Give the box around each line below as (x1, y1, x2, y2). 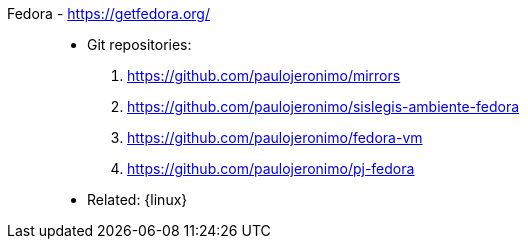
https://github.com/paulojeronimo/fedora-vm (127, 129, 423, 146)
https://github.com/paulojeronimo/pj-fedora (127, 160, 415, 177)
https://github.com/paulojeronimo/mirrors (127, 67, 401, 84)
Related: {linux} (87, 191, 188, 208)
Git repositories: (87, 36, 192, 53)
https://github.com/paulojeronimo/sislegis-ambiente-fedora (127, 98, 520, 115)
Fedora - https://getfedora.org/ (7, 5, 210, 22)
